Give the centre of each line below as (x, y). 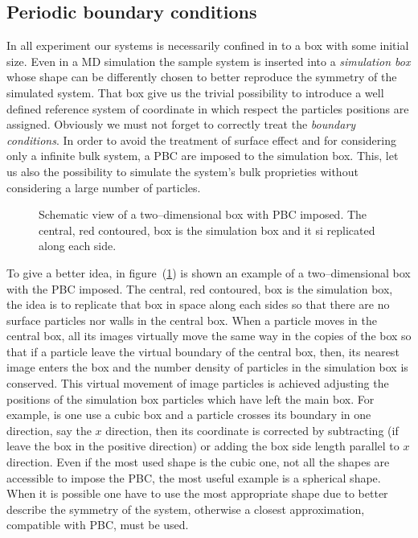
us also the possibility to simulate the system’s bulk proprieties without (182, 171)
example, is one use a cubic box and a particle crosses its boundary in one (189, 415)
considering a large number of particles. (104, 187)
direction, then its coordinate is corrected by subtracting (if (252, 430)
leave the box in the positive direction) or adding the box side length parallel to (203, 446)
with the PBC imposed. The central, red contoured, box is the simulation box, (200, 288)
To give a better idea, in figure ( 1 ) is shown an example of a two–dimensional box (209, 272)
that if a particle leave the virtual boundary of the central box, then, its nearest (203, 351)
